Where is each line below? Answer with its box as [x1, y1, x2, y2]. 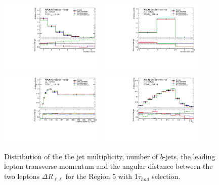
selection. [152, 171, 181, 181]
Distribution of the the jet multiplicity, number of [4, 151, 158, 161]
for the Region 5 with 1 [65, 171, 138, 181]
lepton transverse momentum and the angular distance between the [4, 161, 213, 171]
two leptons [4, 171, 40, 181]
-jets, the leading [163, 151, 215, 161]
